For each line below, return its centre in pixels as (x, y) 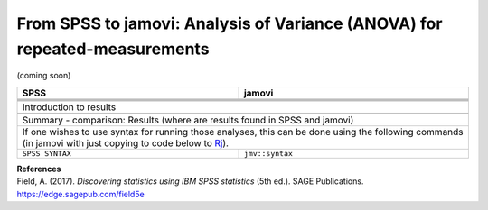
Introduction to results (69, 106)
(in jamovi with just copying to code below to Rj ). (126, 142)
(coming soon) (44, 76)
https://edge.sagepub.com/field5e (80, 194)
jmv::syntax (268, 153)
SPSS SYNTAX (47, 153)
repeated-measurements (113, 49)
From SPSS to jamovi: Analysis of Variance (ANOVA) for (230, 23)
